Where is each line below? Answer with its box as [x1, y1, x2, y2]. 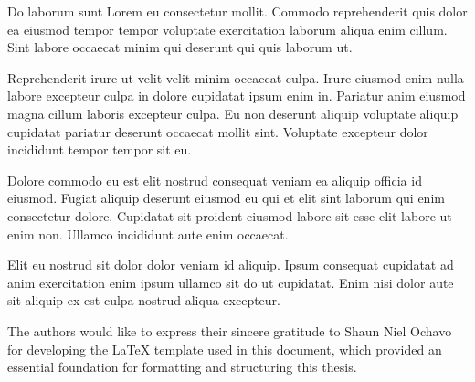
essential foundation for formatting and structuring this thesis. [7, 357, 357, 377]
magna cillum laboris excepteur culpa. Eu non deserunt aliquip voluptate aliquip [7, 103, 459, 122]
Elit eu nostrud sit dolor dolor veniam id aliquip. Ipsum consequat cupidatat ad [7, 255, 454, 274]
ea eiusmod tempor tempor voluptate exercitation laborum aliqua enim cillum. [7, 19, 448, 38]
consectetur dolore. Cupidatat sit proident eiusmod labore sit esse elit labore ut [7, 206, 452, 225]
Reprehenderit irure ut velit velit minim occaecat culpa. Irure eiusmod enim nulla [7, 68, 464, 87]
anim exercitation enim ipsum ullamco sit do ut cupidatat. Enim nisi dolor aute [7, 272, 454, 292]
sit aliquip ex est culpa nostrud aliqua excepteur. [7, 291, 280, 310]
